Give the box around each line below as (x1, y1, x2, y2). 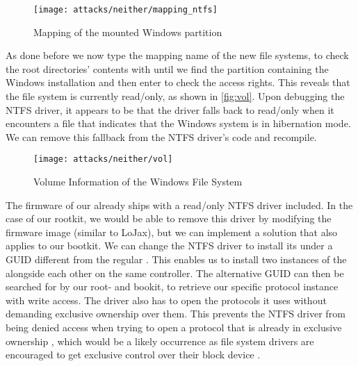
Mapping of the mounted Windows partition (33, 24, 222, 39)
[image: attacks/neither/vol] (33, 154, 173, 165)
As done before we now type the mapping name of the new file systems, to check (6, 48, 349, 63)
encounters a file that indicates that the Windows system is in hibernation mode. (6, 116, 351, 131)
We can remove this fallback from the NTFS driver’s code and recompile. (6, 129, 317, 144)
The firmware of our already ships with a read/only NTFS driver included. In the (6, 197, 353, 212)
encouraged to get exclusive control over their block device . (6, 347, 261, 362)
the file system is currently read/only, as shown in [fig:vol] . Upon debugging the (6, 89, 345, 103)
